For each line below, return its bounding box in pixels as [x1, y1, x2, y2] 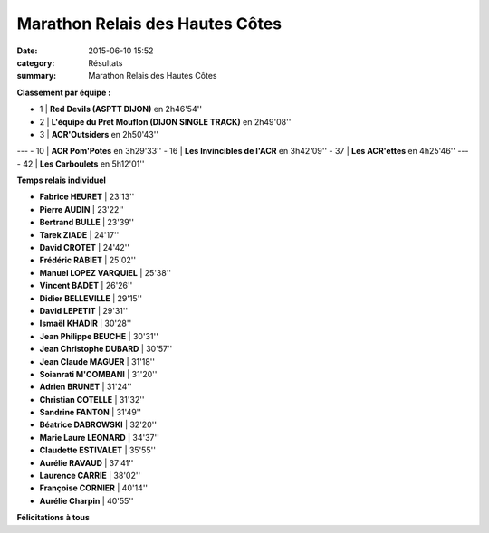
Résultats [88, 57, 123, 68]
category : [16, 57, 55, 68]
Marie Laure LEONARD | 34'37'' [39, 432, 160, 443]
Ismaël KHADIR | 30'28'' [39, 318, 132, 329]
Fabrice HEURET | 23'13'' [39, 191, 135, 203]
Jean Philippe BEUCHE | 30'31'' [39, 330, 158, 341]
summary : [16, 71, 57, 81]
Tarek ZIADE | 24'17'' [39, 229, 120, 240]
